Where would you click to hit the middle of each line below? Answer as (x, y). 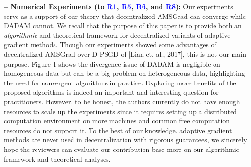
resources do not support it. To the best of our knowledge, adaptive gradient (118, 130)
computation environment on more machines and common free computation (117, 121)
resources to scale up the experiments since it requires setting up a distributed (121, 111)
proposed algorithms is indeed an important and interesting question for (111, 92)
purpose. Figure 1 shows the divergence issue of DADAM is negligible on (112, 63)
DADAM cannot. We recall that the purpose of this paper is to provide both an (123, 25)
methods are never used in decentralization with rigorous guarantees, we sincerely (125, 140)
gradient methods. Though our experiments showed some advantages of (110, 44)
